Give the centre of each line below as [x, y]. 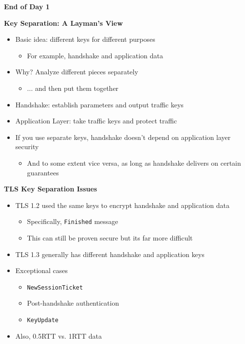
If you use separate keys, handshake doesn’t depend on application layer [123, 137]
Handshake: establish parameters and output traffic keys [99, 104]
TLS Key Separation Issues [51, 189]
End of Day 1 [27, 6]
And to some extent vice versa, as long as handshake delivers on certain [134, 163]
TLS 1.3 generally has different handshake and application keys [110, 254]
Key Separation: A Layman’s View [64, 23]
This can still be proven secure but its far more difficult [110, 237]
